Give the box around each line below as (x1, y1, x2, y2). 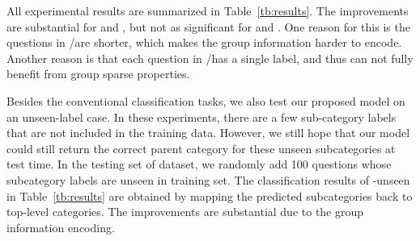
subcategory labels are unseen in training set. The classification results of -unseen (6, 171, 410, 188)
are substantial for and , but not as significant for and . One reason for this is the (6, 18, 410, 35)
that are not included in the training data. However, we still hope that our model (6, 124, 410, 141)
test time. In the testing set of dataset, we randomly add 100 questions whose (6, 156, 392, 172)
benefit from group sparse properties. (6, 65, 190, 82)
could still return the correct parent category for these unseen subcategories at (6, 139, 396, 156)
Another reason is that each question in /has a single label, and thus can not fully (6, 49, 414, 66)
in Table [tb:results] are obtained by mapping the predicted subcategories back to (6, 187, 413, 204)
